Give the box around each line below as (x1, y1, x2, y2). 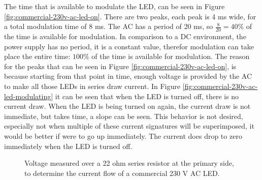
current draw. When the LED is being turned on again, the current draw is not (4, 101, 251, 111)
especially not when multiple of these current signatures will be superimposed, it (4, 121, 254, 131)
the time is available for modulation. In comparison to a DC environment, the (4, 31, 246, 42)
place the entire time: (4, 51, 71, 62)
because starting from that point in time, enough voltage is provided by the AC (4, 71, 252, 81)
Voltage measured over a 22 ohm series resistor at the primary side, (24, 158, 234, 168)
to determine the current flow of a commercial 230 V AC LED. (24, 167, 220, 178)
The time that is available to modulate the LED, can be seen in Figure (4, 1, 225, 11)
